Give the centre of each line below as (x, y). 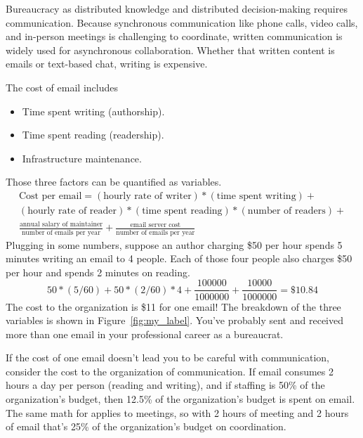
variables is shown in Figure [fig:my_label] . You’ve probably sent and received (174, 320)
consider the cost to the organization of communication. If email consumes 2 (170, 371)
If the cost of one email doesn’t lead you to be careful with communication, (168, 358)
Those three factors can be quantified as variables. (114, 182)
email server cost (156, 225)
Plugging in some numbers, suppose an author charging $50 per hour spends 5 (174, 244)
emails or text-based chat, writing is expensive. (107, 64)
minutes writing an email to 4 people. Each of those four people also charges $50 (179, 258)
